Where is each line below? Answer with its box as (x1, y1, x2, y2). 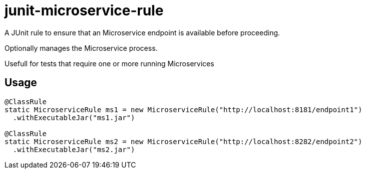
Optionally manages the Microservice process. (4, 43, 158, 52)
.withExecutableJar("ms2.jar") (12, 145, 135, 154)
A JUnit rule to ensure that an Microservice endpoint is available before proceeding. (4, 28, 280, 37)
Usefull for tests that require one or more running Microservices (4, 59, 214, 68)
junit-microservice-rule (4, 2, 164, 19)
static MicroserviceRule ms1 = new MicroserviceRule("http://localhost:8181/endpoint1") (4, 105, 363, 114)
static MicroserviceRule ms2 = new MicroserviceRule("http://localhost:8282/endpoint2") (4, 137, 363, 146)
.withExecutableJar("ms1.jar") (12, 113, 135, 122)
